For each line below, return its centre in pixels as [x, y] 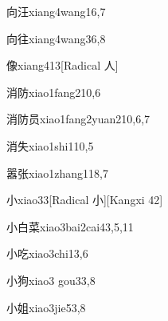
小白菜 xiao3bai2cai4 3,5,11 [70, 226]
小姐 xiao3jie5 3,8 [46, 307]
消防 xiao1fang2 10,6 [54, 92]
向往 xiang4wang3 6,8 [56, 38]
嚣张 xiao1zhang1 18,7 [57, 173]
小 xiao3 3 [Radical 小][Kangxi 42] [85, 200]
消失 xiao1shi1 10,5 [50, 145]
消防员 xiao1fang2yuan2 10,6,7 [78, 119]
